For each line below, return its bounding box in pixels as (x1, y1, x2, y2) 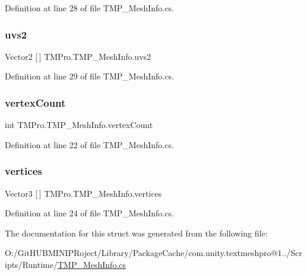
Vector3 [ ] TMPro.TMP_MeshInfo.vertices (5, 187, 162, 199)
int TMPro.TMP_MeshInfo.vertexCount (5, 119, 153, 131)
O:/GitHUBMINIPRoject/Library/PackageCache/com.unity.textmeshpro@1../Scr (5, 247, 302, 259)
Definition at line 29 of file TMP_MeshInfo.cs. (5, 70, 174, 82)
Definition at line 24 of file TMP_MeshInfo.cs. (5, 207, 174, 219)
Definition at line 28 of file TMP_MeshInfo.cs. (5, 2, 174, 14)
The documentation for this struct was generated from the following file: (5, 226, 268, 239)
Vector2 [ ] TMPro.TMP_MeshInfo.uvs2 (5, 50, 151, 62)
